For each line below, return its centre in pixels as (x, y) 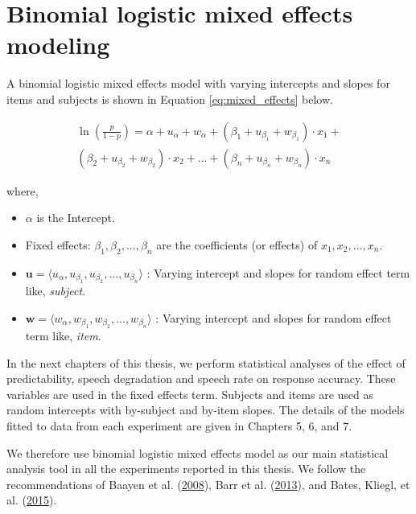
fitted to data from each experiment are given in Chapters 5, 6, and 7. (179, 425)
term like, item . (63, 335)
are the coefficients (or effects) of (237, 244)
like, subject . (56, 290)
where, (23, 190)
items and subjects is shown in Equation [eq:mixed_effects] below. (170, 99)
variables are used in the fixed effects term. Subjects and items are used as (190, 394)
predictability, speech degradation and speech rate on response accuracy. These (201, 378)
